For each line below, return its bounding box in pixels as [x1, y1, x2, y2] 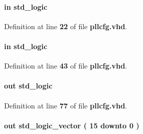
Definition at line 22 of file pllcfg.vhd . [4, 20, 127, 31]
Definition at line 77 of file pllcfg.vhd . [4, 100, 127, 110]
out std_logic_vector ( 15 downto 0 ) [4, 120, 139, 130]
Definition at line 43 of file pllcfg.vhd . [4, 60, 127, 71]
